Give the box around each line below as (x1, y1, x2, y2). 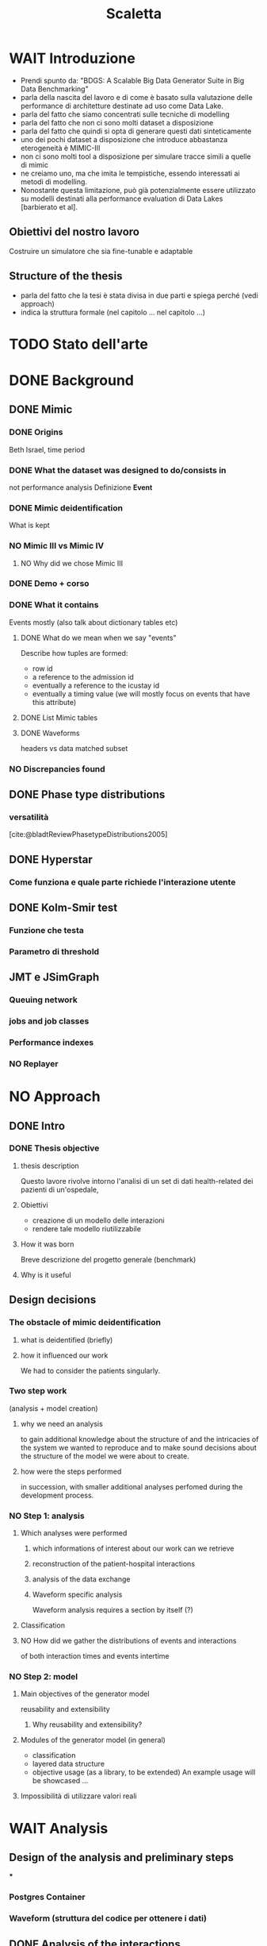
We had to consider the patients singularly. (20, 1366, 161, 1375)
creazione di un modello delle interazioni (32, 1216, 165, 1225)
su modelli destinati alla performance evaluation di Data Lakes (20, 194, 223, 203)
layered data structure (32, 1759, 105, 1769)
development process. (20, 1490, 94, 1500)
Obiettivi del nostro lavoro (9, 225, 139, 239)
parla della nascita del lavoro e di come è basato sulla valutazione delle (20, 92, 253, 102)
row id (32, 664, 54, 673)
